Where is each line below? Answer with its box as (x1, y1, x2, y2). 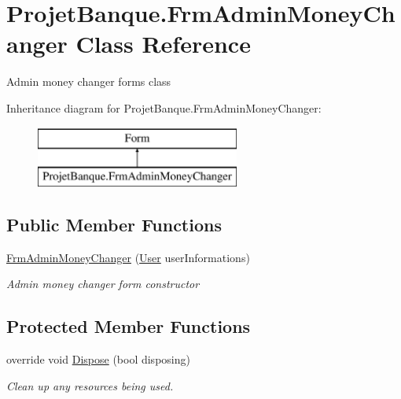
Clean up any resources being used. (6, 377, 174, 393)
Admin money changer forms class (6, 73, 171, 90)
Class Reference (75, 28, 251, 60)
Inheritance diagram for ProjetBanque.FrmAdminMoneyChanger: (6, 99, 322, 116)
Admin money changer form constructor (6, 275, 200, 292)
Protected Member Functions (6, 314, 251, 338)
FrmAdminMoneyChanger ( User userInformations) (6, 249, 250, 265)
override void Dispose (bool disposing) (6, 351, 190, 368)
